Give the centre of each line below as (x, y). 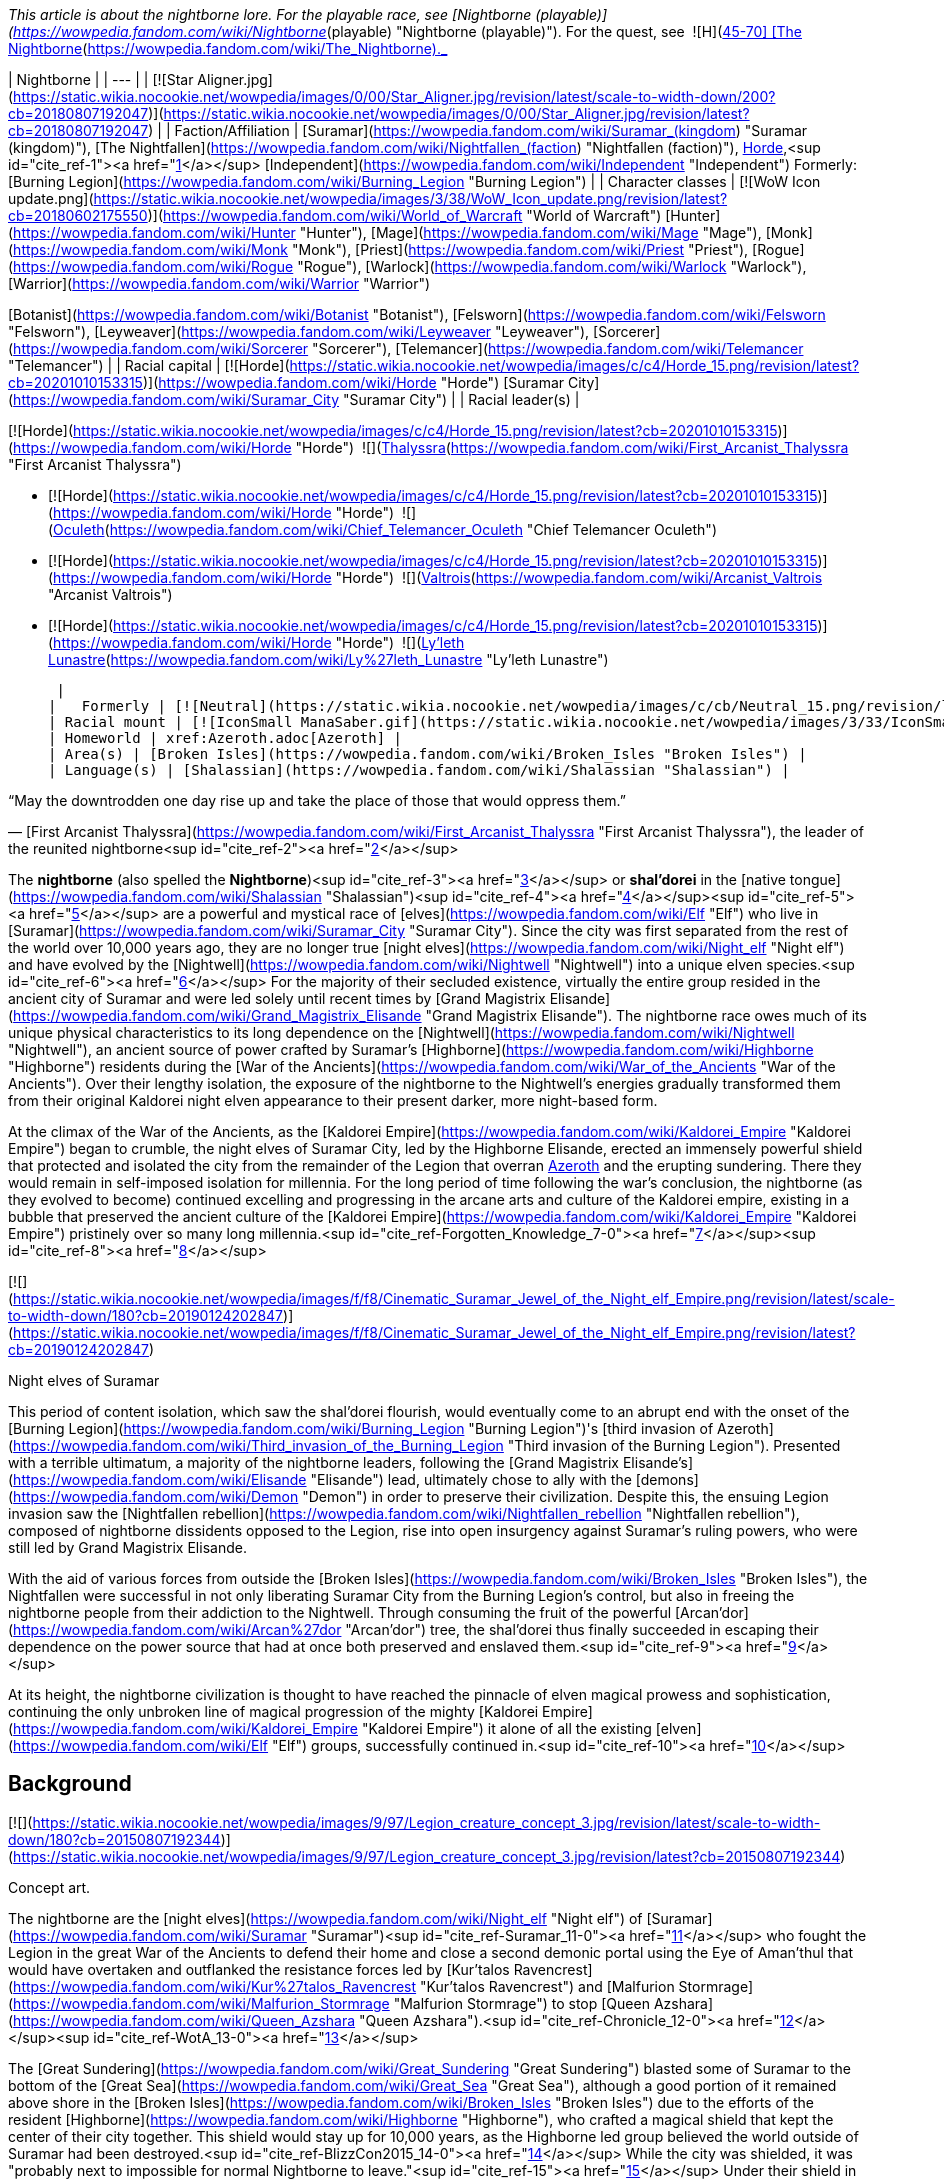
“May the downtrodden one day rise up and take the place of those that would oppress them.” (317, 800)
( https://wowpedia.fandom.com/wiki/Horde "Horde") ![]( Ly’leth (256, 642)
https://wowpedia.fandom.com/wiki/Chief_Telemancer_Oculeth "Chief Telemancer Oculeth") (413, 529)
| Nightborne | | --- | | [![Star (101, 79)
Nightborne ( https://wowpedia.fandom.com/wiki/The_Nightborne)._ (228, 48)
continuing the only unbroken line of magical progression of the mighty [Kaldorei (273, 1711)
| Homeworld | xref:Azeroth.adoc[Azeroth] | (225, 738)
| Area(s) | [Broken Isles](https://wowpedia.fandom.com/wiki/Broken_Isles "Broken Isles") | (427, 754)
